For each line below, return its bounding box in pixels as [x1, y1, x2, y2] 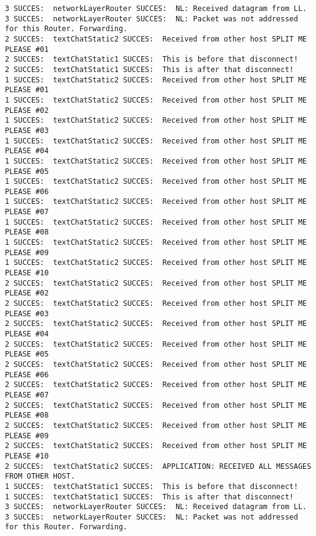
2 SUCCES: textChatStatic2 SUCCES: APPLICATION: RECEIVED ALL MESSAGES [5, 462, 312, 471]
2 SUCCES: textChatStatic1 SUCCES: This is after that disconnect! [5, 65, 294, 74]
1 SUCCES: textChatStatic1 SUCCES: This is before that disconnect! [5, 482, 298, 491]
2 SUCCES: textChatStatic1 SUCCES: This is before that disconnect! [5, 55, 298, 64]
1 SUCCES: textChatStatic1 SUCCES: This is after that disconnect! [5, 492, 294, 501]
